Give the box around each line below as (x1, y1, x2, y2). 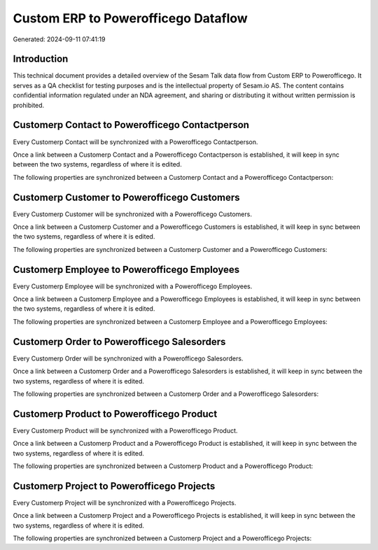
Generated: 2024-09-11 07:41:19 (13, 35, 106, 43)
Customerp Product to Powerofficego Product (13, 408, 218, 420)
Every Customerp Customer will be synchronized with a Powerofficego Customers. (13, 210, 252, 218)
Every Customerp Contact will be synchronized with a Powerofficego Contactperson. (13, 137, 258, 146)
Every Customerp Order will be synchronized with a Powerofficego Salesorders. (13, 354, 244, 362)
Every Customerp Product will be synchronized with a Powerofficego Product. (13, 426, 238, 435)
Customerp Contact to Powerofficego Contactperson (13, 119, 250, 131)
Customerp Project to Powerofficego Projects (13, 480, 216, 492)
